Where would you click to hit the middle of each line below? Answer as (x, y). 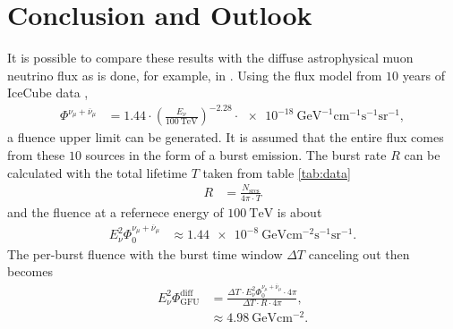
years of (423, 75)
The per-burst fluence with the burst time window (145, 253)
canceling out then (359, 253)
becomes (30, 271)
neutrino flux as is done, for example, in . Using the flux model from (195, 75)
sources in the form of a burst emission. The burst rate (236, 155)
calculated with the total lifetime (98, 172)
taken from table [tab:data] (277, 172)
